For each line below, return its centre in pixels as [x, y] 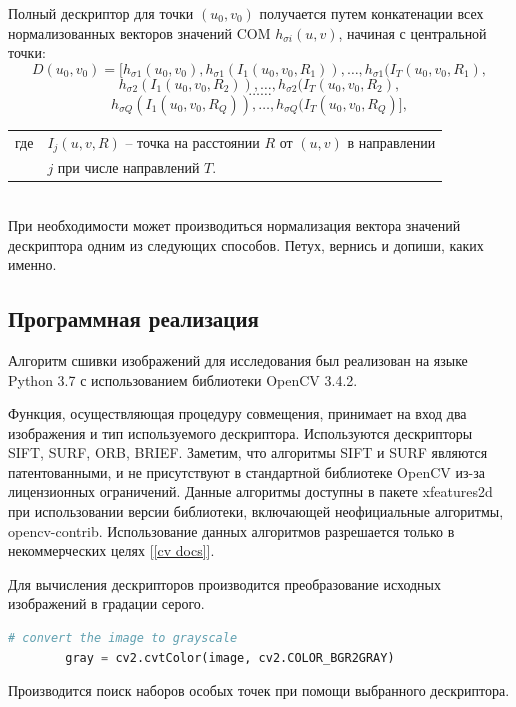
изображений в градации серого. [106, 603]
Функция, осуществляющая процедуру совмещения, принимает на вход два [237, 413]
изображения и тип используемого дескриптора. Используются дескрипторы [240, 432]
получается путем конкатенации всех [371, 13]
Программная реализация [133, 318]
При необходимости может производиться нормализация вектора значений [234, 224]
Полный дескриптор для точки [101, 13]
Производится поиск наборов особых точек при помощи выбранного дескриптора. [259, 690]
